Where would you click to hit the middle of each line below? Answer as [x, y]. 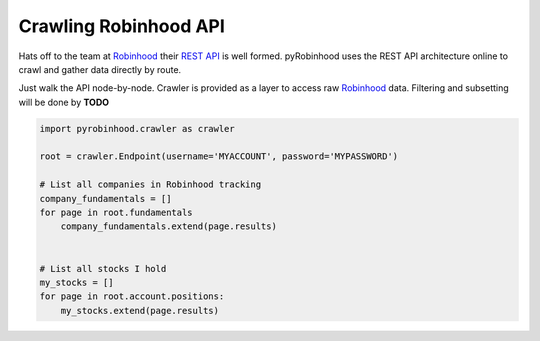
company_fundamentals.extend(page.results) [168, 226]
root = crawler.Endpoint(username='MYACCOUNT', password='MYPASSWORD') [219, 156]
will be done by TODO [64, 102]
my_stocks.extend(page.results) [140, 310]
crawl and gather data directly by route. [100, 69]
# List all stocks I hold [103, 268]
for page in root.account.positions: [132, 296]
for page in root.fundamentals [116, 213]
